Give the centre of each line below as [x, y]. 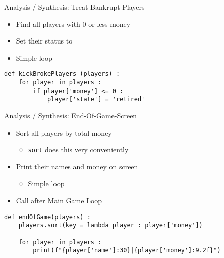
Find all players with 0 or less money [73, 24]
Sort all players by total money [64, 132]
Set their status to [44, 41]
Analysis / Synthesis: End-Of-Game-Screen [71, 115]
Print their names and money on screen [77, 166]
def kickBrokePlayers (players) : [62, 74]
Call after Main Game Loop [59, 201]
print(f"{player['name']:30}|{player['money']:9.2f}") [127, 251]
